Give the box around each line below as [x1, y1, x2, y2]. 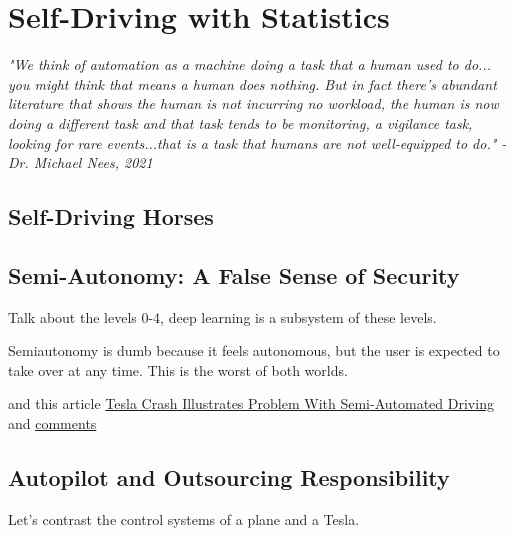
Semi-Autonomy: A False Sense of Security [8, 259, 460, 290]
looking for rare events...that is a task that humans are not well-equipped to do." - [8, 132, 507, 153]
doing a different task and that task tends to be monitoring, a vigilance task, [8, 112, 473, 133]
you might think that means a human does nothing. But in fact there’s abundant [8, 73, 497, 94]
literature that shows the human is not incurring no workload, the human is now [8, 93, 499, 114]
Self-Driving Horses [8, 201, 214, 232]
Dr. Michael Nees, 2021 [8, 152, 153, 173]
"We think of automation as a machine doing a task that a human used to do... [8, 54, 491, 75]
